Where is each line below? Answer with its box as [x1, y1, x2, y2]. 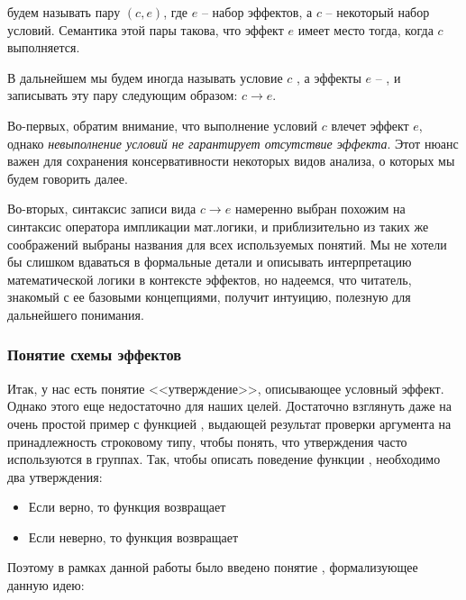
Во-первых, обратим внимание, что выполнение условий [7, 115, 318, 134]
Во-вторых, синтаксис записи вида [7, 199, 196, 218]
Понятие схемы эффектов [7, 343, 182, 366]
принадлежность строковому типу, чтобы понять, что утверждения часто [7, 432, 407, 450]
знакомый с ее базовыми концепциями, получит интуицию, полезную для [7, 287, 411, 306]
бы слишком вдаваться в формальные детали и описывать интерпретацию [7, 252, 412, 271]
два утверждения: [7, 467, 103, 486]
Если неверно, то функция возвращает [28, 527, 239, 546]
